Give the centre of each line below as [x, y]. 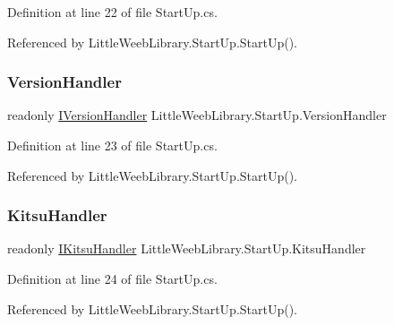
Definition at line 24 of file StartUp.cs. [112, 278]
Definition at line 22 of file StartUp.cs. [112, 12]
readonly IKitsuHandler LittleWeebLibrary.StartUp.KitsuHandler [187, 248]
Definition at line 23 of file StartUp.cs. [112, 145]
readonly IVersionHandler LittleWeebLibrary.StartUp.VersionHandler [197, 115]
